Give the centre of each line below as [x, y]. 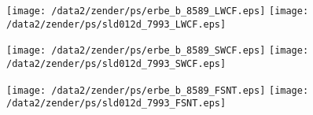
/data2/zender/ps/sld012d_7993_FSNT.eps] [116, 104]
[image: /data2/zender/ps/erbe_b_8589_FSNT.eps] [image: [158, 90]
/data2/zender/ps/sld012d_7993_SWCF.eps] [116, 63]
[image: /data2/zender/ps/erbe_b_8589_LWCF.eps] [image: [158, 11]
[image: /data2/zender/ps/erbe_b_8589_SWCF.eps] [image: [158, 51]
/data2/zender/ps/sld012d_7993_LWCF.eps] [116, 24]
